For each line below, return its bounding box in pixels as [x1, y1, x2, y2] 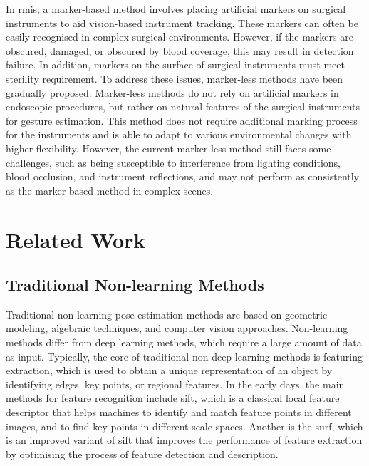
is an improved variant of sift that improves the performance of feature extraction [6, 433, 363, 447]
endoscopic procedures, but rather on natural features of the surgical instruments [6, 99, 360, 114]
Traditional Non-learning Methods [6, 274, 264, 296]
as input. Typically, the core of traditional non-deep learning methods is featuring [6, 348, 363, 363]
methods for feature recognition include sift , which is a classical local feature [6, 390, 340, 405]
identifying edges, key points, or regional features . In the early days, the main [6, 376, 345, 391]
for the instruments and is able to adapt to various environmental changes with [6, 127, 352, 142]
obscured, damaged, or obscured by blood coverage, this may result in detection [6, 43, 354, 58]
